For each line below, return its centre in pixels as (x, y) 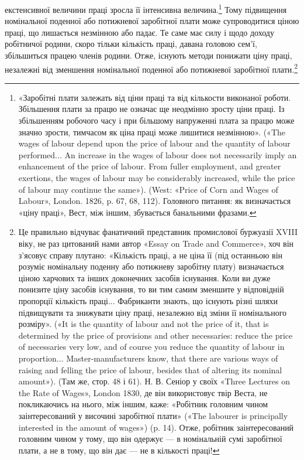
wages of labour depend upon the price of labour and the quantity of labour (154, 143)
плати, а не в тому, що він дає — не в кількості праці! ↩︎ (119, 450)
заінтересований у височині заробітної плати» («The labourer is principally (153, 415)
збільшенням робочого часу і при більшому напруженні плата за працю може (156, 120)
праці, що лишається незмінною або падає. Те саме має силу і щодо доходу (139, 32)
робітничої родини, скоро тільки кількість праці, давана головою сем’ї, (131, 44)
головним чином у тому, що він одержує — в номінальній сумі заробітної (150, 439)
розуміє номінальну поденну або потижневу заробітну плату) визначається (151, 266)
